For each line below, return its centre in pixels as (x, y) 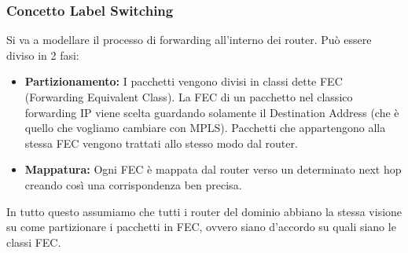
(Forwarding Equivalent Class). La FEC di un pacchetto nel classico (189, 97)
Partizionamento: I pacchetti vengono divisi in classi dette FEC (184, 81)
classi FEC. (34, 242)
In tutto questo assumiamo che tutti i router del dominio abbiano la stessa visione (204, 211)
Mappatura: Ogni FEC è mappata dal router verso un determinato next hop (213, 169)
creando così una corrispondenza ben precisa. (133, 184)
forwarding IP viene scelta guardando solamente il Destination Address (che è (212, 112)
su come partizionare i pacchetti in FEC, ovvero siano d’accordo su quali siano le (201, 227)
